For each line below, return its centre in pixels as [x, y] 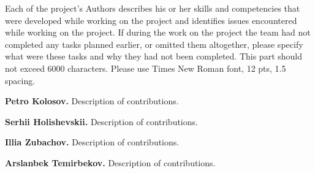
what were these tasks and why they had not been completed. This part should [154, 56]
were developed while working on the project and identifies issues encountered [151, 20]
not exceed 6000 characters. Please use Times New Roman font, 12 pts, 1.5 [146, 68]
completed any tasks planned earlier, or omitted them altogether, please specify [154, 44]
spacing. [20, 80]
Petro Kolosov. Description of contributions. [92, 101]
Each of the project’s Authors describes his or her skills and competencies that [153, 8]
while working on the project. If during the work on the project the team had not [158, 32]
